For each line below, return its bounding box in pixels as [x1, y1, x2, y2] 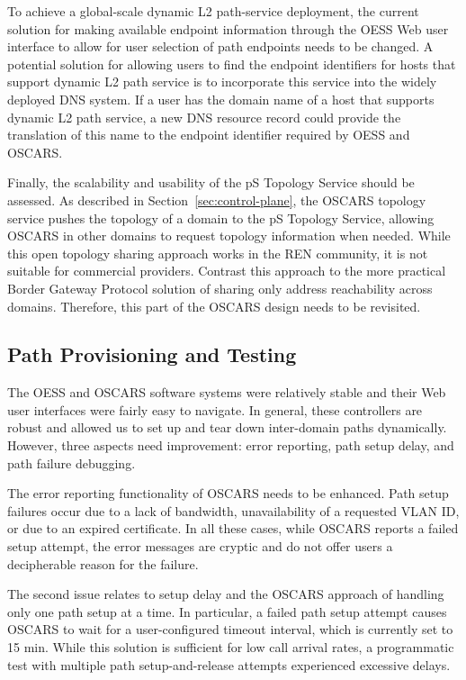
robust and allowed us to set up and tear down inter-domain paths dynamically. [7, 418, 447, 437]
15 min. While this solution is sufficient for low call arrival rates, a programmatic [7, 638, 454, 657]
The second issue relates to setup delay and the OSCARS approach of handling [7, 585, 444, 603]
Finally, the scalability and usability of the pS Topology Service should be [7, 173, 415, 192]
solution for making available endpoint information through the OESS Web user [7, 19, 449, 38]
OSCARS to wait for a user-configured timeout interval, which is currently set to [7, 620, 453, 639]
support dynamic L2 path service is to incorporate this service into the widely [7, 72, 437, 91]
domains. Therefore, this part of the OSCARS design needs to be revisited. [7, 296, 421, 315]
